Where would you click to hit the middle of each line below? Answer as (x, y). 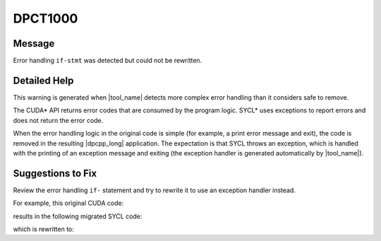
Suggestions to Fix (55, 173)
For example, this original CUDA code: (68, 203)
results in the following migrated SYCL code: (78, 216)
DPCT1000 (46, 18)
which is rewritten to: (43, 229)
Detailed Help (43, 80)
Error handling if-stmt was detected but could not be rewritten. (108, 61)
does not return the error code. (58, 120)
